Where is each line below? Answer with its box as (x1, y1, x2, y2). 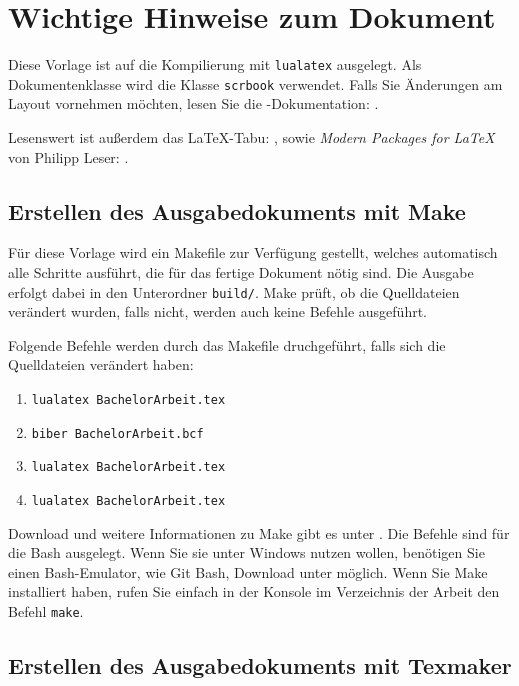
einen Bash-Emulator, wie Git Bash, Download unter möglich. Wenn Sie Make (8, 561, 488, 582)
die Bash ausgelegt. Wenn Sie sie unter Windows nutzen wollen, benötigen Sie (8, 542, 485, 563)
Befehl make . (8, 601, 84, 622)
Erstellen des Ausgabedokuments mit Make (8, 195, 466, 226)
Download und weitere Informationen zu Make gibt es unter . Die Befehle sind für (8, 522, 510, 543)
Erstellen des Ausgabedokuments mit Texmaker (8, 650, 512, 681)
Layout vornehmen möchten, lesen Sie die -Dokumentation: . (8, 93, 379, 114)
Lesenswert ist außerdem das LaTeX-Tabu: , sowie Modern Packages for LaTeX (8, 127, 495, 148)
